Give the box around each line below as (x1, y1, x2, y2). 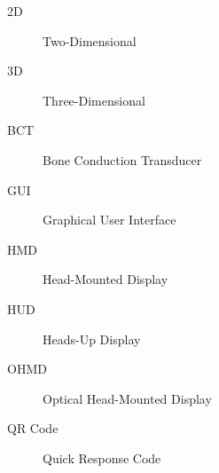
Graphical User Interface (43, 210, 176, 229)
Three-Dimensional (43, 91, 145, 109)
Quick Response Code (43, 448, 161, 467)
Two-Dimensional (43, 31, 137, 50)
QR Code (7, 419, 59, 438)
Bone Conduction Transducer (43, 150, 202, 169)
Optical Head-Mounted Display (43, 389, 212, 407)
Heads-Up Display (43, 329, 141, 348)
